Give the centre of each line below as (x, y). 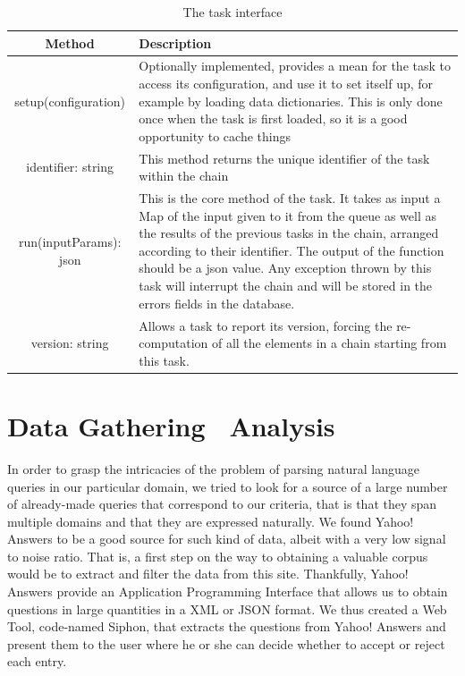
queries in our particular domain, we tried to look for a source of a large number (228, 486)
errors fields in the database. (217, 303)
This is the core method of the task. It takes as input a (290, 198)
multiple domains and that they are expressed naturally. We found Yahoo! (211, 521)
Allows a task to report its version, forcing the (266, 325)
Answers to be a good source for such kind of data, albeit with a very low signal (227, 539)
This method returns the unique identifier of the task (284, 158)
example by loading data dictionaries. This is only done (291, 101)
